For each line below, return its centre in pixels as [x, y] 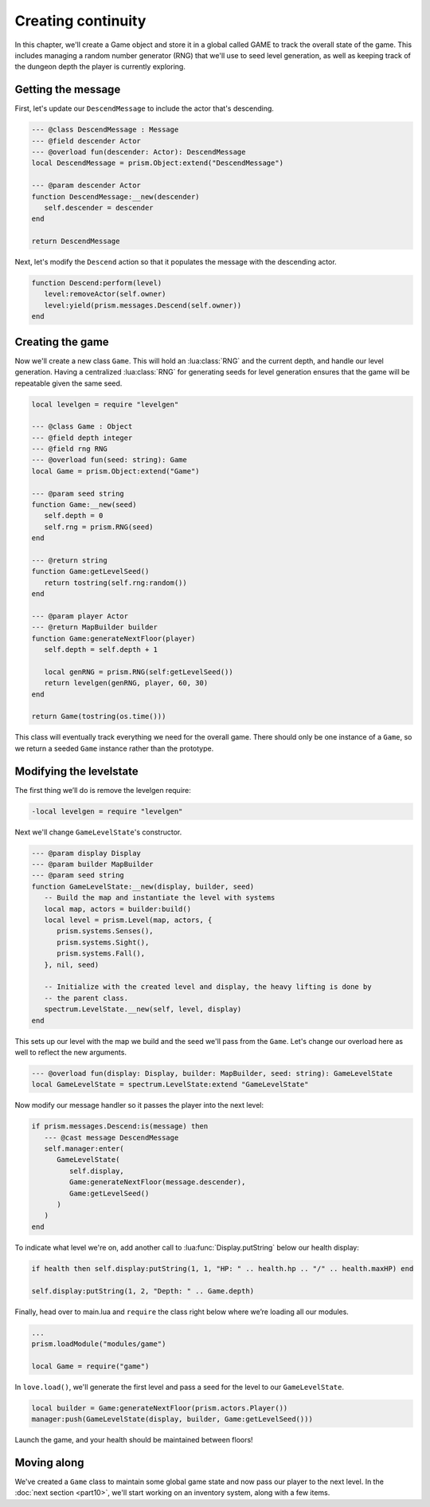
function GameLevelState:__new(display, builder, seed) [143, 886]
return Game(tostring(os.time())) [99, 716]
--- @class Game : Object [82, 427]
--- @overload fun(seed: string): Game [109, 460]
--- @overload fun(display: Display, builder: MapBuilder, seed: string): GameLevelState [212, 1073]
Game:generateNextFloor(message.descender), [157, 1182]
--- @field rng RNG [69, 449]
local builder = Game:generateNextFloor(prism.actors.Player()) [160, 1408]
